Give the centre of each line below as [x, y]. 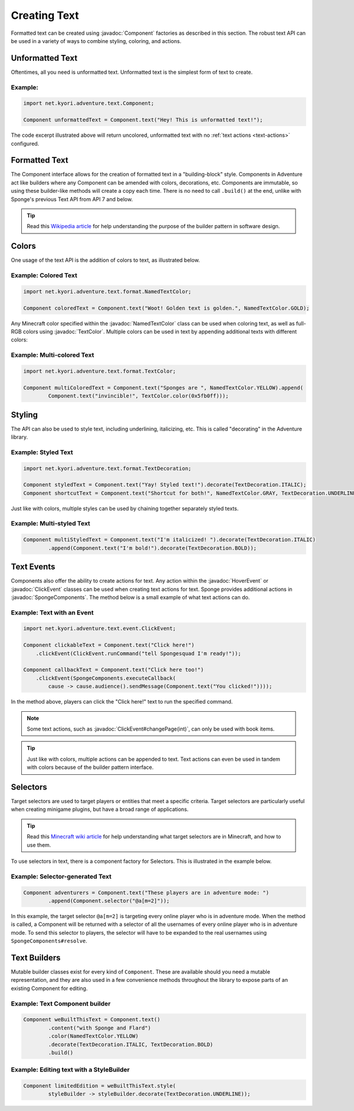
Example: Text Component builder [61, 1004]
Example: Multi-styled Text [51, 524]
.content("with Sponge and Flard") [100, 1028]
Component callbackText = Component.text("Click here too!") [114, 670]
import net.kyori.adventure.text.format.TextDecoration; [107, 468]
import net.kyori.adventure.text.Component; [89, 103]
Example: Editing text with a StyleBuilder [70, 1070]
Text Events [33, 567]
